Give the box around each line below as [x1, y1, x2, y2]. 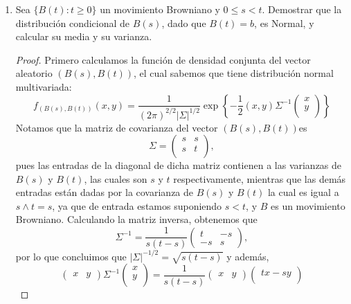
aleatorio [15, 66, 53, 80]
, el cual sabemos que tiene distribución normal [133, 66, 334, 80]
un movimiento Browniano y [100, 2, 220, 16]
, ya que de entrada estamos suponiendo [52, 198, 222, 213]
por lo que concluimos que [15, 249, 127, 263]
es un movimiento [270, 198, 345, 213]
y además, [226, 249, 269, 263]
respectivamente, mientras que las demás [173, 171, 346, 186]
